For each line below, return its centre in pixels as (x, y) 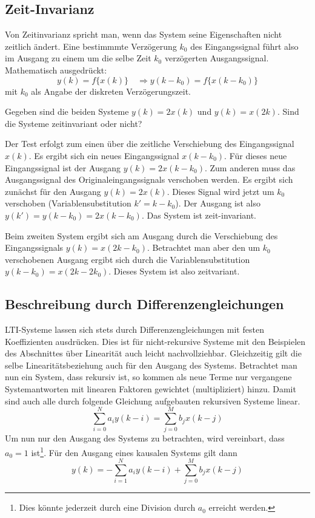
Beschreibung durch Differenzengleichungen (144, 304)
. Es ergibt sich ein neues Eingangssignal (104, 155)
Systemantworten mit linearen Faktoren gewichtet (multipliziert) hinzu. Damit (151, 389)
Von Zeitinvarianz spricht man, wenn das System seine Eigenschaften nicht (144, 34)
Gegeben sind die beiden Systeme (67, 111)
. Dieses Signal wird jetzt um (220, 191)
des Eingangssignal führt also (244, 46)
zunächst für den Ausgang (53, 191)
